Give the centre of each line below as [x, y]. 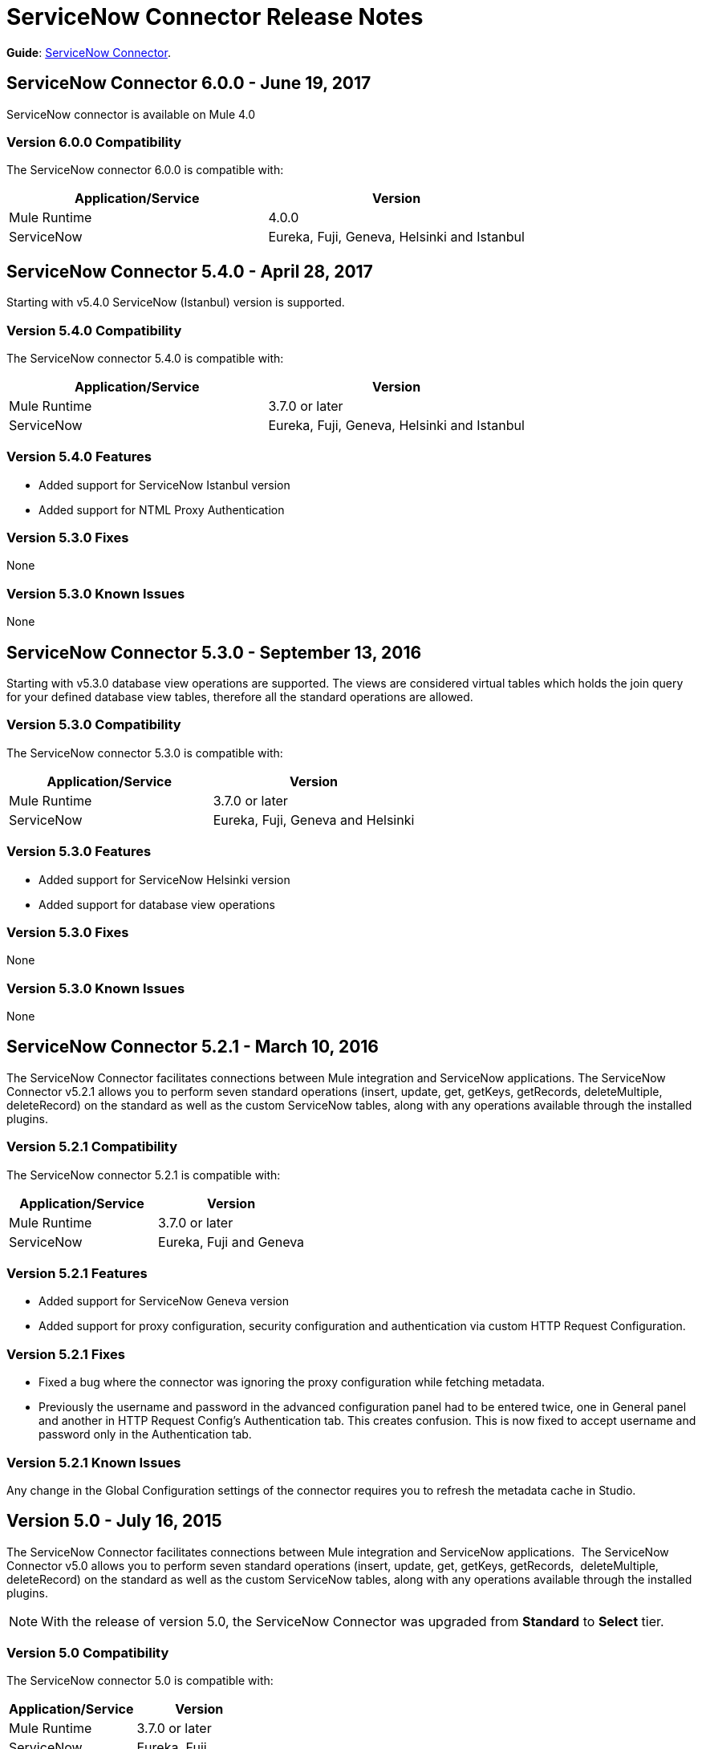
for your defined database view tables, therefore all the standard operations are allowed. [240, 697]
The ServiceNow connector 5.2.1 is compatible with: [144, 1175]
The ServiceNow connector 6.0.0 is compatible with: [145, 170]
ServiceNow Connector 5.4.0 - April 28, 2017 [190, 271]
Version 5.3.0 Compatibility [94, 725]
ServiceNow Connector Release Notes [215, 17]
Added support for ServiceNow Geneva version [164, 1301]
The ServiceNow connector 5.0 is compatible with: [140, 1681]
